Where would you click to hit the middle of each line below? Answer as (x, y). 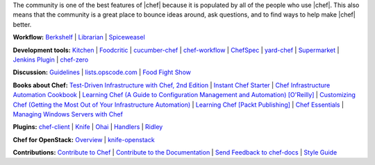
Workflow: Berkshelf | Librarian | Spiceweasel (79, 37)
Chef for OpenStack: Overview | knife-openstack (84, 139)
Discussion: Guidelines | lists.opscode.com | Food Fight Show (102, 72)
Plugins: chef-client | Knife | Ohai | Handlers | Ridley (88, 127)
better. (22, 24)
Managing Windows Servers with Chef (68, 114)
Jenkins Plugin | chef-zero (51, 60)
